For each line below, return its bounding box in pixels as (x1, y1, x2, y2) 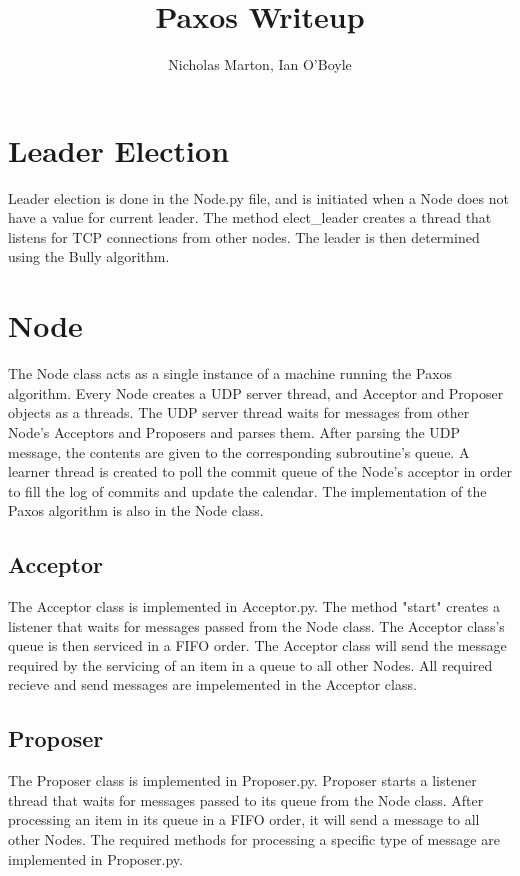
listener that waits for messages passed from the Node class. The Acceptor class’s (8, 615, 505, 636)
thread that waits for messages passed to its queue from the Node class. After (8, 789, 484, 810)
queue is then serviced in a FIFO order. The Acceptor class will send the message (8, 635, 507, 656)
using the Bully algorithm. (8, 246, 170, 267)
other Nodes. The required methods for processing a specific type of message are (8, 829, 500, 850)
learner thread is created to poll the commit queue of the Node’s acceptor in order (8, 461, 513, 482)
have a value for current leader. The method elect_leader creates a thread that (8, 207, 492, 228)
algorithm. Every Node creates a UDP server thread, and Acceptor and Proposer (8, 382, 504, 403)
